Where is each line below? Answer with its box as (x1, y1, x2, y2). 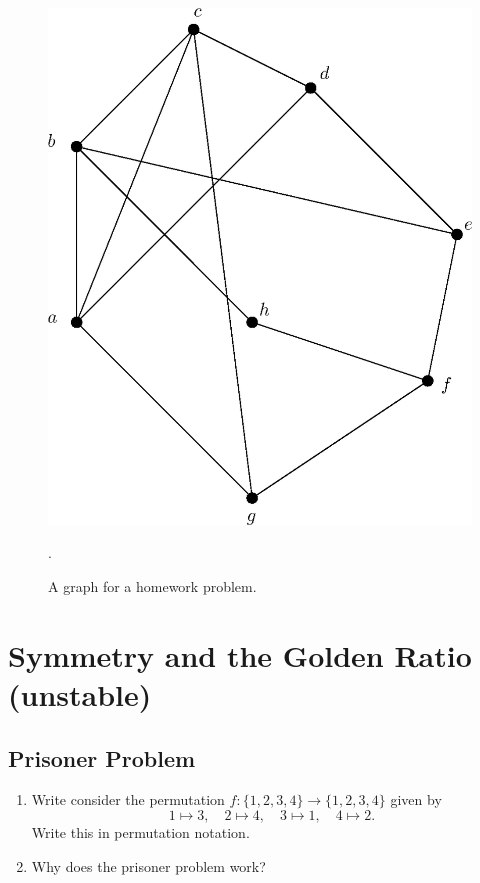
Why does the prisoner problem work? (31, 855, 266, 876)
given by (390, 789, 442, 810)
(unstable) (8, 674, 152, 715)
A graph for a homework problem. (48, 576, 257, 597)
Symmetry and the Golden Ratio (8, 634, 472, 675)
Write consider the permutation (31, 789, 225, 810)
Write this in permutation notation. (31, 822, 250, 843)
